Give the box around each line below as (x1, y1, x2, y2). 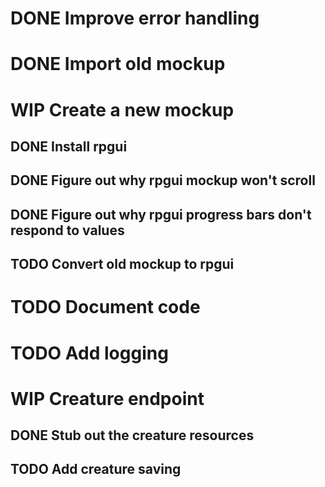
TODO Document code (10, 296, 201, 319)
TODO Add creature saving (10, 461, 182, 478)
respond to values (10, 222, 125, 239)
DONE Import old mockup (10, 53, 226, 76)
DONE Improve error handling (10, 7, 260, 30)
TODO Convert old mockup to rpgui (10, 256, 235, 273)
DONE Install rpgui (10, 138, 128, 155)
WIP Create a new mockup (10, 98, 235, 121)
